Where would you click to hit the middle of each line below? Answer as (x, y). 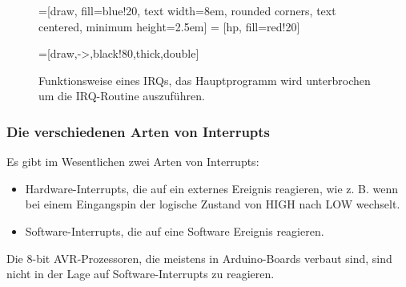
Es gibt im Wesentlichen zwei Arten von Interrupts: (133, 162)
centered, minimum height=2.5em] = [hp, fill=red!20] (169, 26)
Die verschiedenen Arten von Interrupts (139, 131)
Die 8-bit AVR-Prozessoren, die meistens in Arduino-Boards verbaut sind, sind (199, 258)
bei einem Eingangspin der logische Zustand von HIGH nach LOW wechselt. (213, 204)
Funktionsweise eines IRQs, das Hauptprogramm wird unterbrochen (205, 80)
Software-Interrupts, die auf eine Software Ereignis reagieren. (175, 230)
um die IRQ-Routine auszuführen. (122, 96)
